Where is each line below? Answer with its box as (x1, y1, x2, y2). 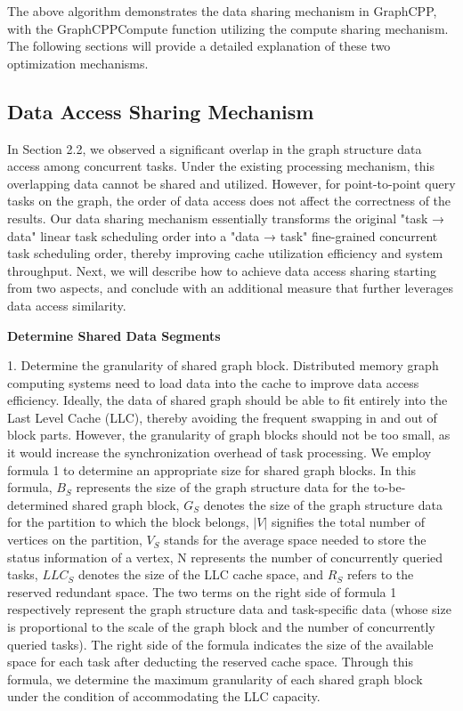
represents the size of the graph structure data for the (76, 478, 370, 497)
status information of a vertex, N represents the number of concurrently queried (7, 547, 443, 566)
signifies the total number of (271, 513, 425, 531)
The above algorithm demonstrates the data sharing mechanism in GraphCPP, (7, 2, 437, 20)
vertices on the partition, (7, 530, 142, 549)
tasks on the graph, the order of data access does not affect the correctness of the (7, 191, 451, 210)
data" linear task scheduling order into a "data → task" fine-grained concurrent (7, 226, 438, 245)
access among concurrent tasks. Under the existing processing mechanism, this (7, 157, 435, 175)
